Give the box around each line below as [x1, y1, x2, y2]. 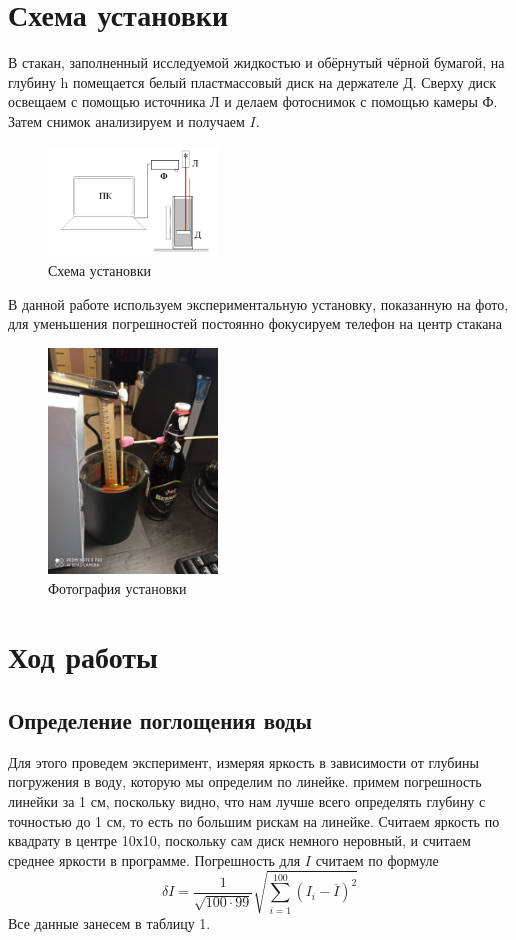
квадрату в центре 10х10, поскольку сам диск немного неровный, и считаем [8, 830, 471, 851]
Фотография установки [48, 577, 187, 598]
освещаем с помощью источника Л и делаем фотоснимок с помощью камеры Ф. [8, 91, 498, 112]
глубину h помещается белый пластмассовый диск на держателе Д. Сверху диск [8, 71, 497, 92]
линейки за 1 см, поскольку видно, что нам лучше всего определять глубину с [8, 791, 486, 811]
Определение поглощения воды [8, 705, 312, 735]
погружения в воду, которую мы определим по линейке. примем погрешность [8, 771, 482, 792]
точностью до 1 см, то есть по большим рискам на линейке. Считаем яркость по [8, 810, 500, 831]
